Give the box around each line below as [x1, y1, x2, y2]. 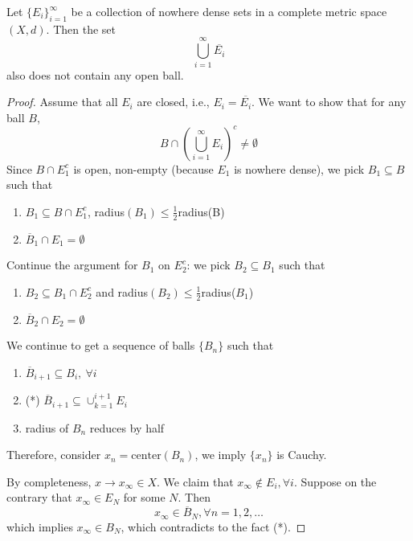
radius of [25, 419, 69, 436]
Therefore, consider [6, 446, 101, 463]
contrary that [6, 489, 72, 506]
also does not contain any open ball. [6, 66, 184, 83]
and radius [96, 283, 149, 300]
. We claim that [157, 473, 234, 490]
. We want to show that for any [251, 93, 407, 110]
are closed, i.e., [137, 93, 210, 110]
